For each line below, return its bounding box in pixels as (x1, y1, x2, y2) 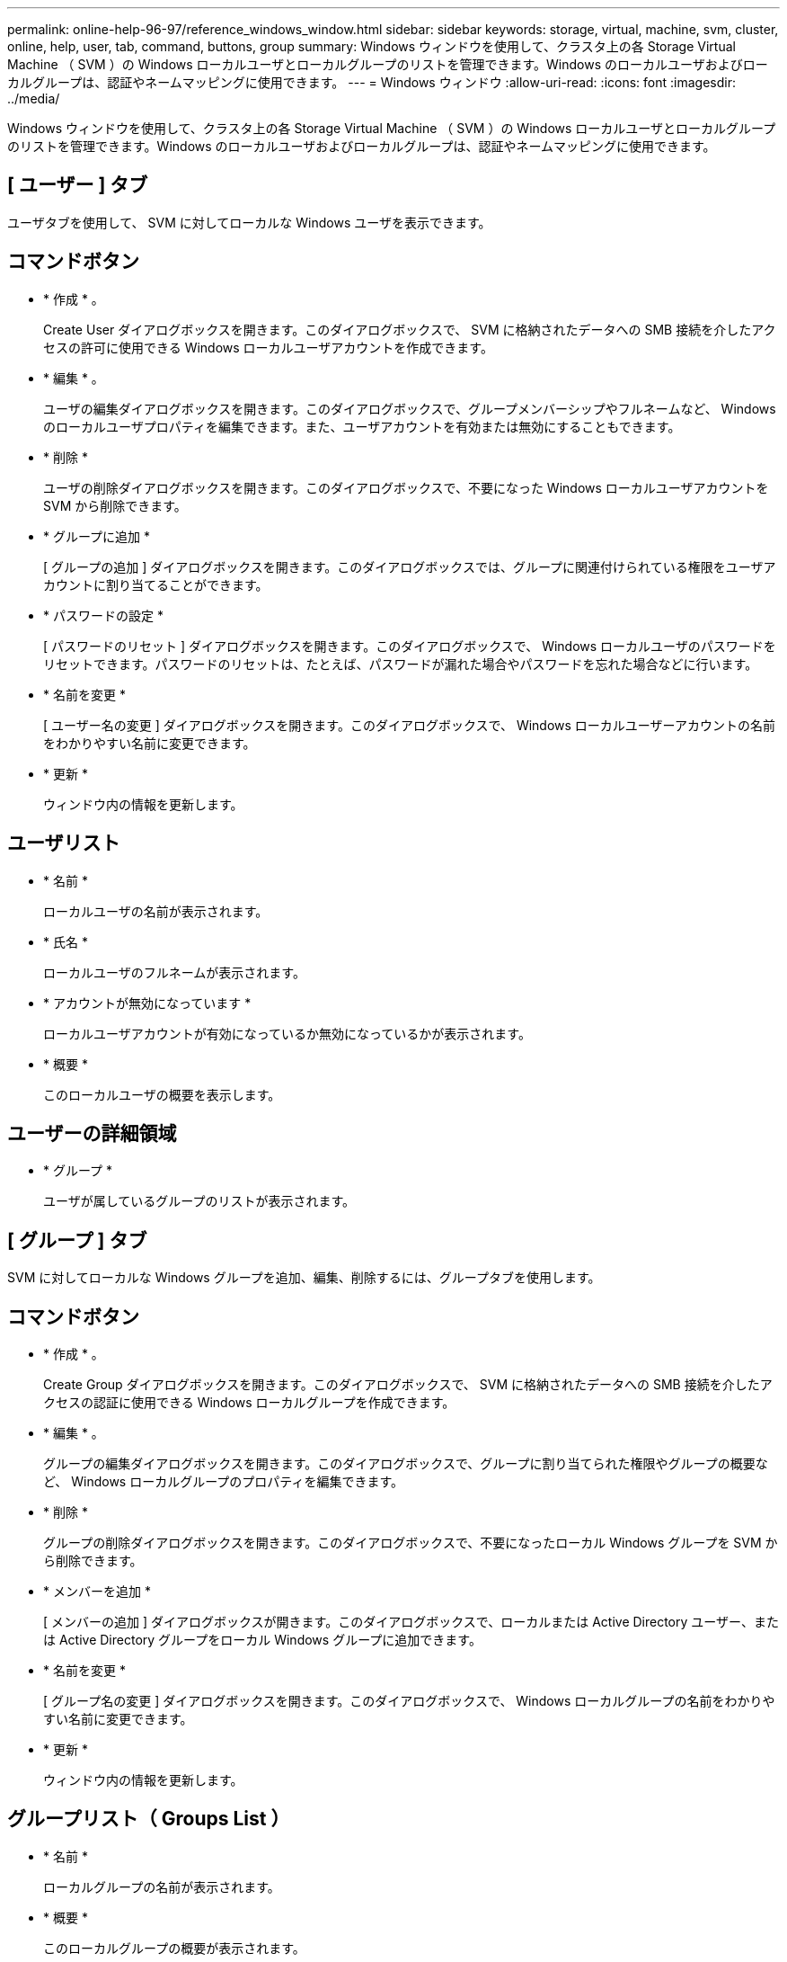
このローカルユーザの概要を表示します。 (43, 1086, 281, 1102)
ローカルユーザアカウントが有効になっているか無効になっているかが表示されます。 (43, 1025, 531, 1041)
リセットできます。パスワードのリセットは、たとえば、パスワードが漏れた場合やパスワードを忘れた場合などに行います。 (43, 655, 758, 672)
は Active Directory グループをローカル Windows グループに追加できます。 (43, 1632, 482, 1648)
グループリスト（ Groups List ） (7, 1807, 290, 1831)
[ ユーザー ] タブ (7, 174, 148, 197)
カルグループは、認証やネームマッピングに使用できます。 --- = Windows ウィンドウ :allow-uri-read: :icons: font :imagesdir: (7, 75, 736, 90)
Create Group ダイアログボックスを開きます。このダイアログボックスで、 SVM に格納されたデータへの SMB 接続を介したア (43, 1377, 773, 1393)
